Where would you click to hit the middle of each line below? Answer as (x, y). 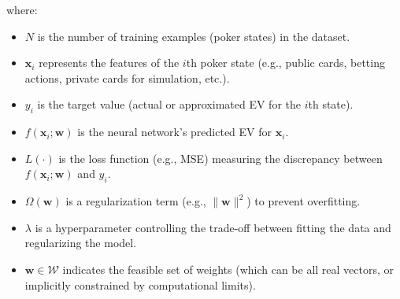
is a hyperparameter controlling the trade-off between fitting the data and (213, 227)
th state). (331, 104)
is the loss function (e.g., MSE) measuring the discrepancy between (220, 158)
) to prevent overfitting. (304, 201)
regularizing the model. (81, 243)
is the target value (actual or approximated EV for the (169, 104)
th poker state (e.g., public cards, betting (285, 63)
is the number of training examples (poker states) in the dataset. (194, 36)
